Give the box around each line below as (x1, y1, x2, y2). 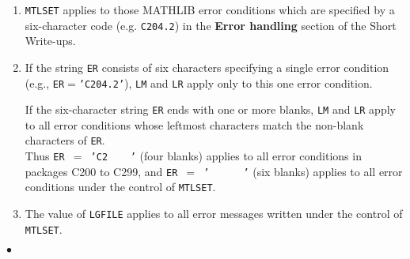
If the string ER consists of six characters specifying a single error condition (25, 58, 389, 75)
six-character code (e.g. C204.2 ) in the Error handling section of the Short (25, 17, 397, 33)
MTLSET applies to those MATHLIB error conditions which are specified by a (25, 2, 395, 17)
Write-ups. (25, 32, 76, 49)
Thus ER (25, 148, 65, 164)
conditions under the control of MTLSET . (25, 178, 216, 195)
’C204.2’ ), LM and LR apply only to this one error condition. (78, 74, 373, 91)
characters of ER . (25, 132, 105, 148)
